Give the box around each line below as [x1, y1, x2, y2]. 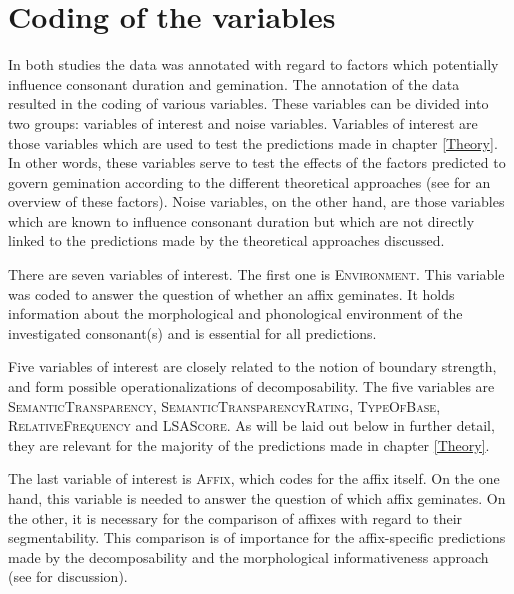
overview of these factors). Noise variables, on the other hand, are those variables [8, 191, 505, 212]
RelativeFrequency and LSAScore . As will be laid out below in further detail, [8, 415, 495, 436]
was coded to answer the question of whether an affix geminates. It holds [8, 283, 455, 304]
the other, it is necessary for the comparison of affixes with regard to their [8, 507, 463, 528]
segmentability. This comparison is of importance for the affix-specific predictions [8, 527, 506, 548]
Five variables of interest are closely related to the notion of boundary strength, [8, 356, 497, 377]
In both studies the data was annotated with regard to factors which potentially [8, 54, 499, 75]
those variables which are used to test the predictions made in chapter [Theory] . [8, 132, 498, 153]
